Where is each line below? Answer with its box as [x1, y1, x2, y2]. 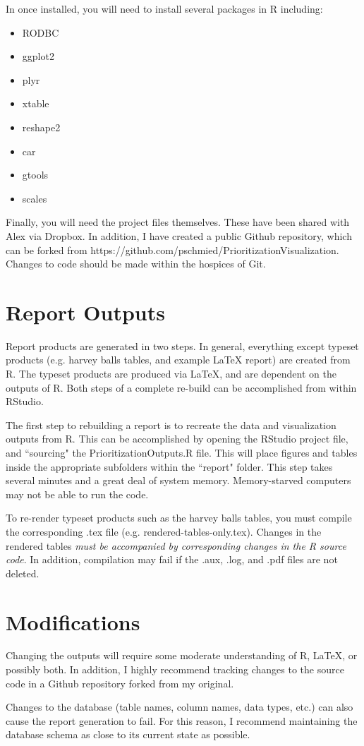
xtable [22, 96, 49, 111]
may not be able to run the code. [6, 486, 149, 501]
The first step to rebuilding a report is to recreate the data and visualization [6, 417, 336, 432]
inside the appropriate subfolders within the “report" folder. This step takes [6, 459, 333, 474]
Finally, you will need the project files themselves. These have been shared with [6, 215, 350, 229]
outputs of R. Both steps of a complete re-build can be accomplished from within [6, 380, 357, 395]
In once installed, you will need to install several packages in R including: [6, 1, 323, 16]
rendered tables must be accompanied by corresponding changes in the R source [6, 538, 346, 553]
